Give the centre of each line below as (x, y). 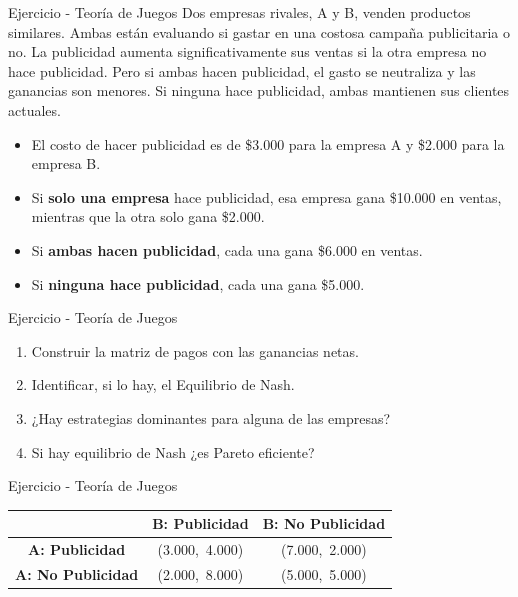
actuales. (34, 109)
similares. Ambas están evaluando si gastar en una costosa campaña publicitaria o (259, 31)
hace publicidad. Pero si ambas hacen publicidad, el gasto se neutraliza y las (242, 70)
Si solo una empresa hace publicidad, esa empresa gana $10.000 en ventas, (266, 196)
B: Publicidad (200, 523)
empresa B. (66, 163)
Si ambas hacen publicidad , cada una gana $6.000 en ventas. (227, 249)
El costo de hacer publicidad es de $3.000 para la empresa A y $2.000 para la (268, 143)
